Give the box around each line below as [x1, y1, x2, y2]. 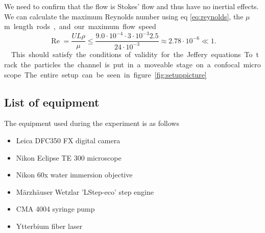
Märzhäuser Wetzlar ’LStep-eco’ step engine [16, 186, 154, 197]
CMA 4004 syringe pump [16, 203, 95, 214]
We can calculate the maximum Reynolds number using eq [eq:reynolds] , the [4, 11, 244, 21]
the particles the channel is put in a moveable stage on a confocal [20, 59, 240, 69]
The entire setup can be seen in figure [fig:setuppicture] [25, 69, 207, 80]
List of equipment [4, 94, 100, 110]
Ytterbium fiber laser [16, 220, 83, 231]
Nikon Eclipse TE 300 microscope [16, 152, 122, 163]
